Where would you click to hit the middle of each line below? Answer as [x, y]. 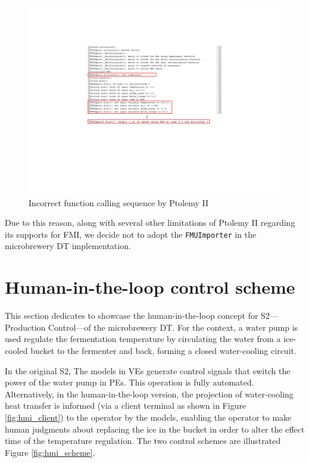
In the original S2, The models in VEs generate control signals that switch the [148, 370]
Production [25, 327]
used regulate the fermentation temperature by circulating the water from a [143, 339]
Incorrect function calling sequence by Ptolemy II [119, 202]
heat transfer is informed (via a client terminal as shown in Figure [126, 405]
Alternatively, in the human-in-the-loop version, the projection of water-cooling [149, 394]
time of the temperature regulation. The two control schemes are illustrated [143, 441]
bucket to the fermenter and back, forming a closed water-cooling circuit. [163, 350]
